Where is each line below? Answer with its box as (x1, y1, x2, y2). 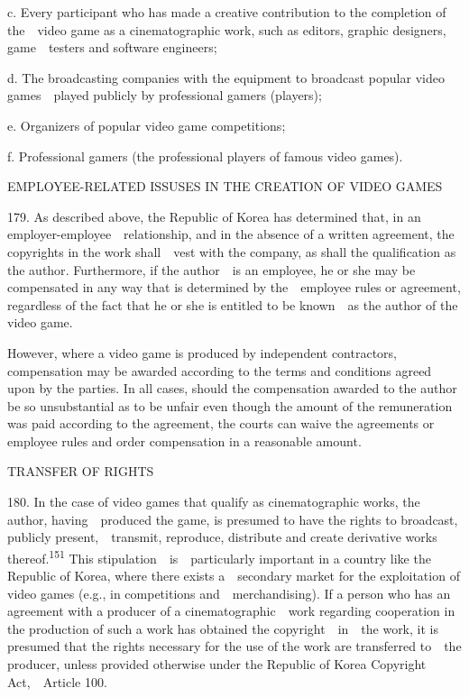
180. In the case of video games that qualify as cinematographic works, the (7, 492, 420, 511)
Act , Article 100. (7, 672, 107, 691)
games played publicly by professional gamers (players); (7, 86, 322, 105)
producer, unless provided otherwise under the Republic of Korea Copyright (7, 655, 427, 674)
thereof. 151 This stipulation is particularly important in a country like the (7, 546, 431, 567)
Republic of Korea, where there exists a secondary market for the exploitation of (7, 566, 460, 585)
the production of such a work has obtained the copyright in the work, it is (7, 619, 438, 637)
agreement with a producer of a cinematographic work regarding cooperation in (7, 601, 455, 620)
